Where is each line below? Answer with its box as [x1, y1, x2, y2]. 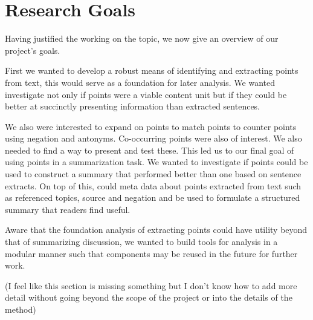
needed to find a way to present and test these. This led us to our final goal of [5, 143, 294, 156]
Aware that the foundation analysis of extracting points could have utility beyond [5, 223, 308, 236]
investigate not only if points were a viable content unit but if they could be [5, 88, 287, 100]
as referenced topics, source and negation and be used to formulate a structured [5, 191, 300, 204]
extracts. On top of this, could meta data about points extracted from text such [5, 179, 302, 192]
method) [5, 303, 36, 315]
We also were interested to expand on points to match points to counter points [5, 120, 297, 132]
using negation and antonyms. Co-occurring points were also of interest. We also [5, 132, 302, 145]
